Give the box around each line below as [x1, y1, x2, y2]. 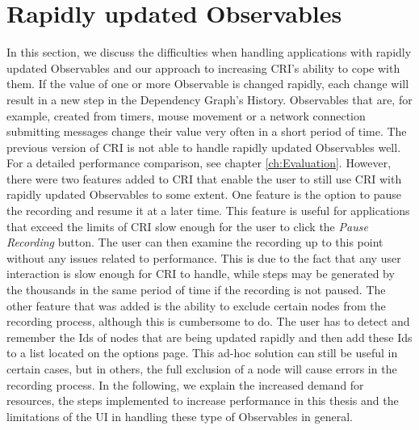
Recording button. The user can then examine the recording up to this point [6, 234, 383, 251]
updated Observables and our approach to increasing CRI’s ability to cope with [6, 59, 400, 76]
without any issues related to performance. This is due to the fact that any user [6, 249, 401, 266]
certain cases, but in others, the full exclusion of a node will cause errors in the [6, 360, 397, 377]
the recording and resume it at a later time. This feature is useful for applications [6, 202, 410, 219]
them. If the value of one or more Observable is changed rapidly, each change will [6, 75, 409, 92]
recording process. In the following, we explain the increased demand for [6, 376, 364, 393]
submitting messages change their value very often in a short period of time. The [6, 123, 407, 140]
